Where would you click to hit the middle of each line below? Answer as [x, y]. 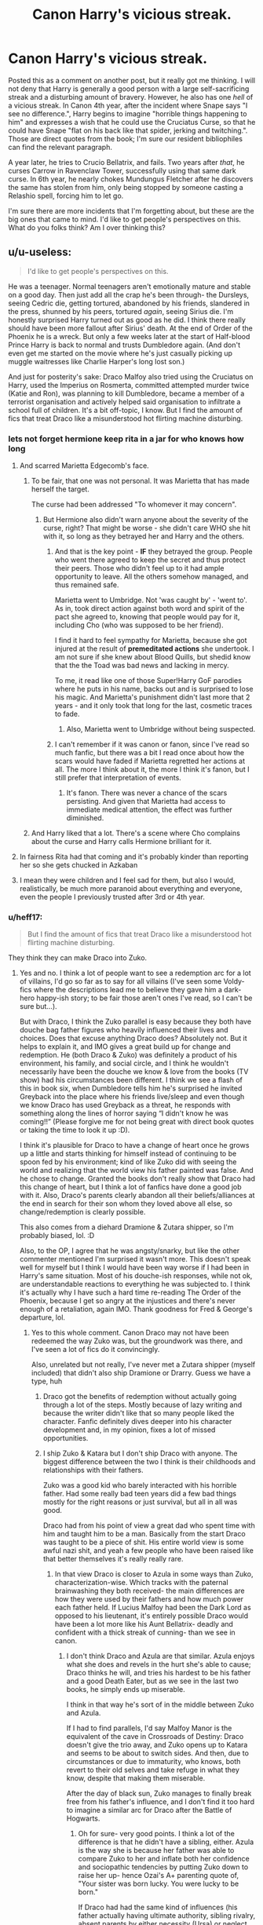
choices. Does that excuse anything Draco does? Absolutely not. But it [133, 1039]
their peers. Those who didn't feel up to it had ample [139, 568]
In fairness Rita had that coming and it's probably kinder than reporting [134, 857]
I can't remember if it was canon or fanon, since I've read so [152, 744]
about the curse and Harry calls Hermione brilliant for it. [121, 842]
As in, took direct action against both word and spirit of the [150, 608]
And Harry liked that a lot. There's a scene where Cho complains [136, 833]
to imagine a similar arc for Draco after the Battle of [149, 1810]
